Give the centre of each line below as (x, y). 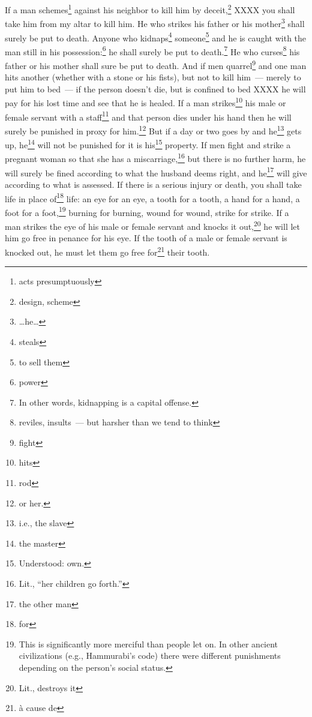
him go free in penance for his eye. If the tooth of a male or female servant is (146, 238)
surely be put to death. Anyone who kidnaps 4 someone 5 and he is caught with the (156, 37)
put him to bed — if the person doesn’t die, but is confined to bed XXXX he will (155, 88)
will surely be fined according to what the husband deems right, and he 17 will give (156, 172)
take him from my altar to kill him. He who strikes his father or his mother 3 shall (155, 22)
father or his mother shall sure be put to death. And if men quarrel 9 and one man (156, 64)
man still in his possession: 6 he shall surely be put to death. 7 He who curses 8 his (152, 50)
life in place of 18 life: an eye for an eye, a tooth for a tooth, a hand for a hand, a (152, 197)
